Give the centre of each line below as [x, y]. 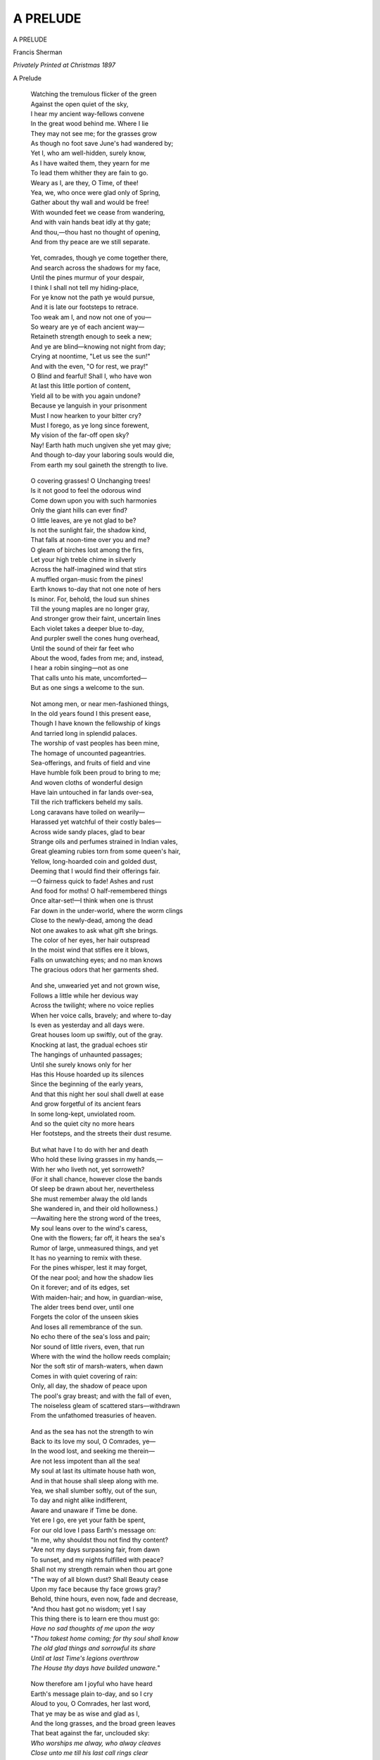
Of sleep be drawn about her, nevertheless [93, 1189]
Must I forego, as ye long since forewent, [90, 425]
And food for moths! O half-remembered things [99, 891]
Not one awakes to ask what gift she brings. [94, 930]
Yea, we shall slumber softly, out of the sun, [94, 1491]
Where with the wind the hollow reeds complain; [101, 1356]
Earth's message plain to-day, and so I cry [92, 1694]
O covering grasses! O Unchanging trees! [90, 480]
